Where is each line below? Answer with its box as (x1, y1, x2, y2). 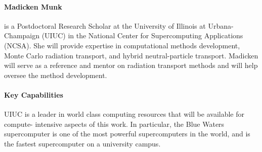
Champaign (4, 30, 40, 41)
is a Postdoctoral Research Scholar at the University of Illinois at (4, 20, 206, 31)
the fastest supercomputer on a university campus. (4, 138, 161, 148)
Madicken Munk (4, 1, 62, 12)
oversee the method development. (4, 69, 107, 80)
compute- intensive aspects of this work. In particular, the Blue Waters (4, 118, 225, 129)
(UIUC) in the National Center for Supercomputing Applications (41, 30, 243, 41)
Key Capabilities (4, 89, 63, 100)
